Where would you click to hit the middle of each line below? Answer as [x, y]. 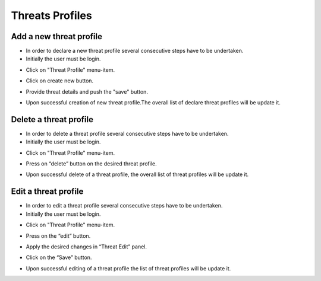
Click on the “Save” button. [59, 257]
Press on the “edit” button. [58, 236]
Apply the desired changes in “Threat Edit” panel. [86, 247]
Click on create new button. [60, 81]
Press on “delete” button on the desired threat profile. [91, 164]
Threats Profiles [51, 15]
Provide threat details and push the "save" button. [87, 91]
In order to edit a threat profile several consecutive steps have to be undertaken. [124, 206]
